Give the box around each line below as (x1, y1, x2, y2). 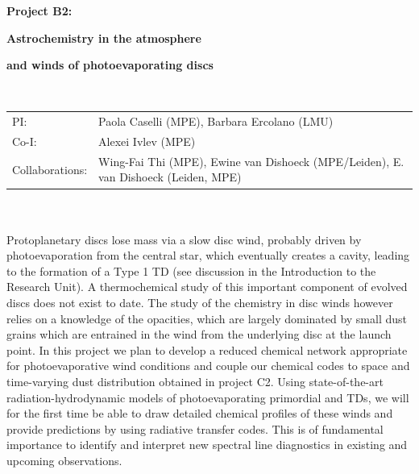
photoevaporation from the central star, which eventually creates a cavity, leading (6, 247, 410, 264)
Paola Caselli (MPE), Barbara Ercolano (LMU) (98, 113, 334, 130)
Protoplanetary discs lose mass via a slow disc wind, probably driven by (6, 231, 362, 247)
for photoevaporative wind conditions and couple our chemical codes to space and (6, 357, 410, 374)
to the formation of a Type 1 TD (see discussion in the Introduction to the (6, 262, 376, 279)
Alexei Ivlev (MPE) (98, 132, 196, 149)
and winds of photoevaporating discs (6, 56, 214, 73)
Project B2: (6, 2, 73, 19)
